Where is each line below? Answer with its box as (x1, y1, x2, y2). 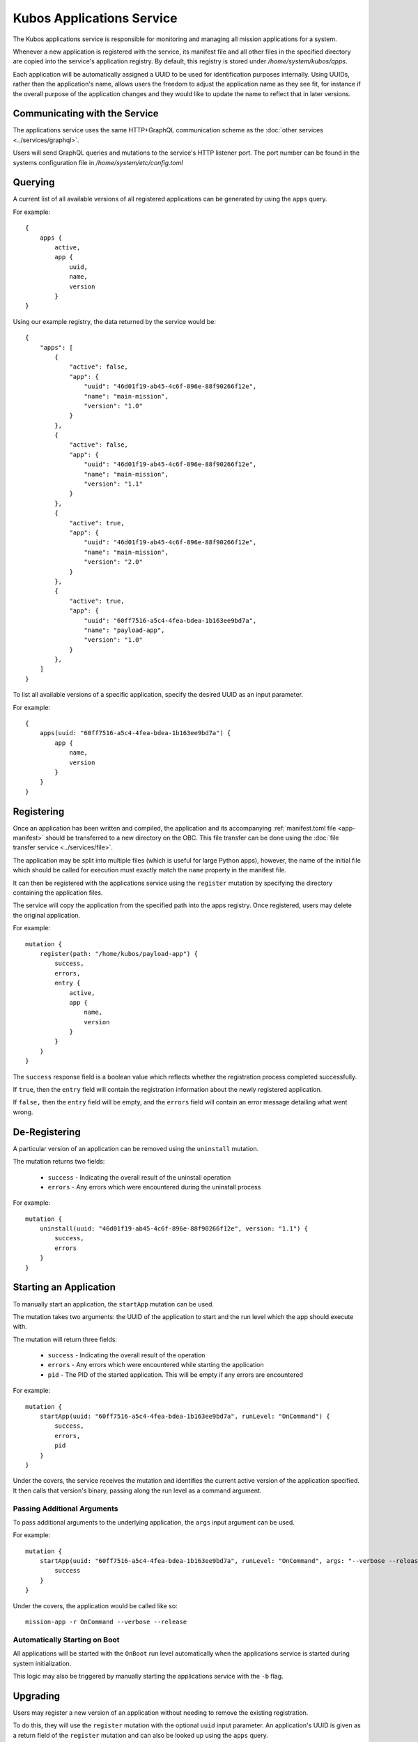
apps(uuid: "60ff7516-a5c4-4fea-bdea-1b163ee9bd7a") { (39, 729, 231, 737)
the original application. (13, 911, 81, 919)
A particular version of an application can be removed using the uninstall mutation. (13, 1144, 259, 1153)
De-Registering (13, 1126, 81, 1138)
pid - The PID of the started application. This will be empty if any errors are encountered (47, 1370, 303, 1379)
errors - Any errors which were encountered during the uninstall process (47, 1182, 261, 1191)
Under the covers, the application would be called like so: (13, 1601, 178, 1610)
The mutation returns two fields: (13, 1157, 105, 1166)
